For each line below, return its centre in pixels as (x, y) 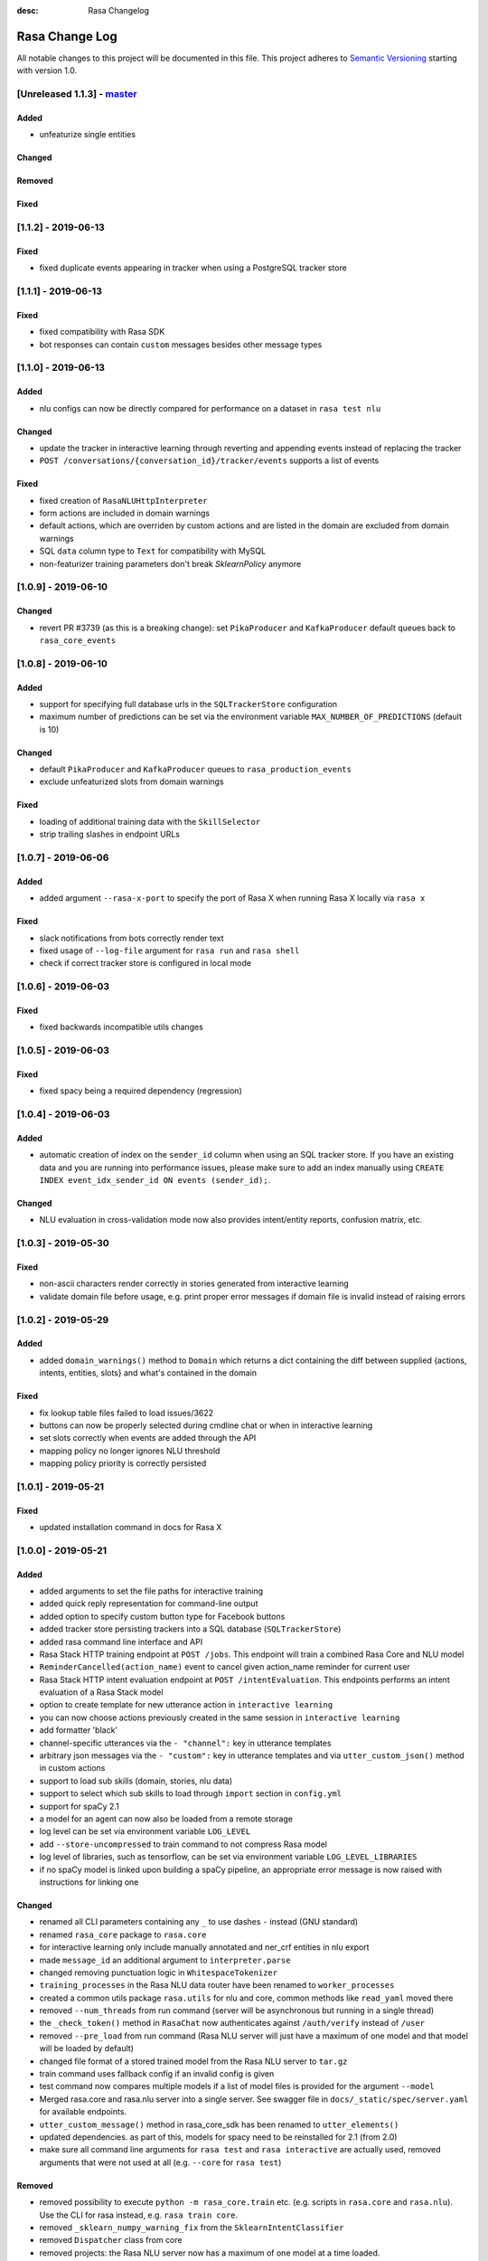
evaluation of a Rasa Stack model (101, 1692)
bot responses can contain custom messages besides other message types (181, 345)
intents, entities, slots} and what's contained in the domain (148, 1373)
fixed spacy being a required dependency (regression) (141, 1091)
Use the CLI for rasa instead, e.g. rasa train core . (139, 2215)
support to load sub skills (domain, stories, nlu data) (136, 1781)
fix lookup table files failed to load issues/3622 (127, 1413)
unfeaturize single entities (87, 135)
